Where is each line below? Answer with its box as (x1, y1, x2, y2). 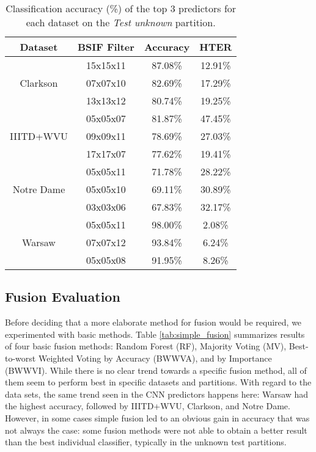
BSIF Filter (77, 40, 134, 54)
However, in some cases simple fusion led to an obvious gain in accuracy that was (5, 411, 310, 424)
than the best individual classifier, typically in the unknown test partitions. (5, 436, 287, 448)
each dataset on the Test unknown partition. (26, 15, 216, 29)
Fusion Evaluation (5, 287, 120, 306)
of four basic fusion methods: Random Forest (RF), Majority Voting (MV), (5, 340, 287, 352)
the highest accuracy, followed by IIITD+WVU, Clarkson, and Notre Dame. (5, 399, 290, 412)
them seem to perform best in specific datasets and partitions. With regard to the (5, 376, 312, 388)
